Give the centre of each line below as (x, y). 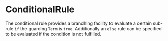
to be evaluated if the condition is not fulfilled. (53, 34)
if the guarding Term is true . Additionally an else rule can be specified (88, 28)
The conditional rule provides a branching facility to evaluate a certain (78, 23)
